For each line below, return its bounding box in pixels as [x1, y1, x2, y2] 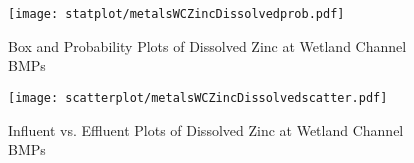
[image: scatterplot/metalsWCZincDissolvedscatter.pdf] [8, 90, 388, 105]
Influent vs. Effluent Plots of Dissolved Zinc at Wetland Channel [8, 119, 404, 140]
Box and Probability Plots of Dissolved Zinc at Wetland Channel [8, 35, 407, 56]
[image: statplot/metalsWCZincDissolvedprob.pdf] [8, 7, 345, 21]
